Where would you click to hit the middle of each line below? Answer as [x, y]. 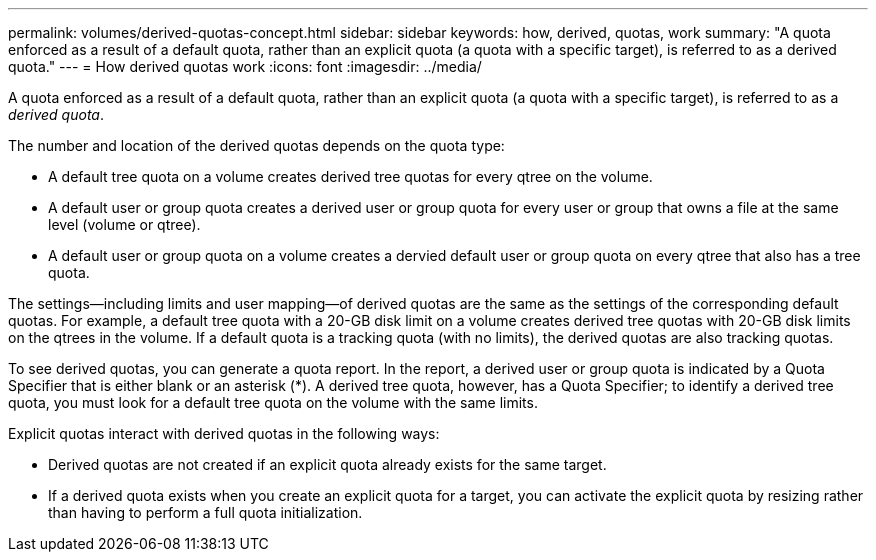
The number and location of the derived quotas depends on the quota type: [256, 145]
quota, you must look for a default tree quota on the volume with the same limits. [273, 402]
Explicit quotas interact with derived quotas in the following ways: [224, 433]
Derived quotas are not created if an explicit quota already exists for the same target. [327, 464]
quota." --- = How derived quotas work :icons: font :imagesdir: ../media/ [245, 66]
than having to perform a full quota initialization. [205, 512]
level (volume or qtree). [124, 224]
